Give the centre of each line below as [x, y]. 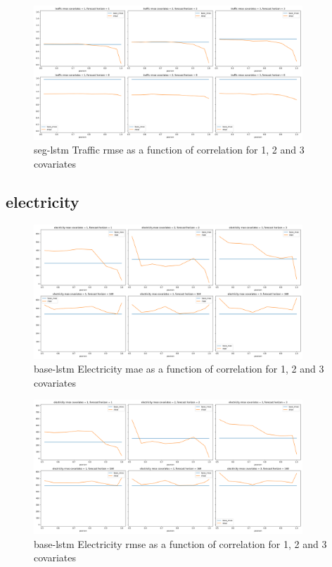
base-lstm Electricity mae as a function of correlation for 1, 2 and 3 [179, 369]
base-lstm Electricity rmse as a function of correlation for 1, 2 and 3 [180, 543]
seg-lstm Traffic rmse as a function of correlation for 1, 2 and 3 [169, 150]
